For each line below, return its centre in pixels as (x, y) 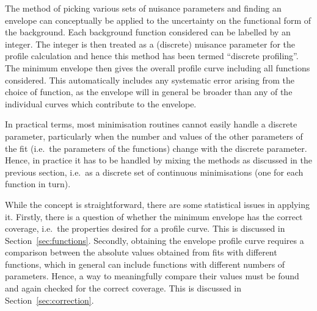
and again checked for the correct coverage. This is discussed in (123, 288)
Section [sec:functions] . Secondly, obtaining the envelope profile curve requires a (155, 240)
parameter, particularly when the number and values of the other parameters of (154, 136)
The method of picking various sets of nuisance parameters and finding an (143, 8)
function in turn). (38, 184)
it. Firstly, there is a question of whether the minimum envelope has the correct (154, 216)
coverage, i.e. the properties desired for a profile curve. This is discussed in (145, 228)
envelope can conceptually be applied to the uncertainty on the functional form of (158, 20)
